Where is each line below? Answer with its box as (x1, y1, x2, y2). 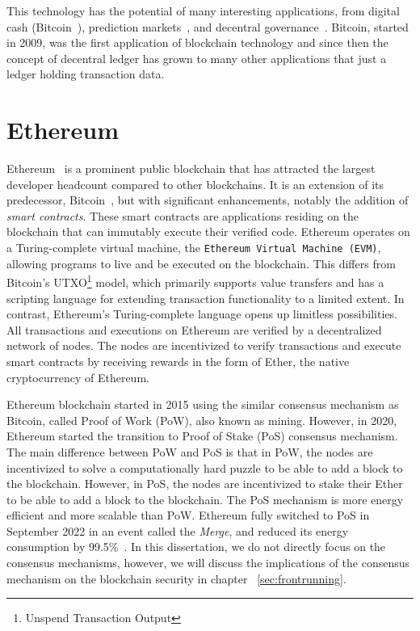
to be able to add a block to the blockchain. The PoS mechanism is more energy (6, 490, 404, 507)
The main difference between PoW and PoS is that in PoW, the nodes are (6, 443, 373, 460)
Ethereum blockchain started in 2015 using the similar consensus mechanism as (6, 396, 399, 413)
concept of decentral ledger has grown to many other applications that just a (6, 49, 387, 66)
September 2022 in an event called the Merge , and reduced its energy (6, 522, 349, 539)
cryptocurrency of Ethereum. (6, 368, 149, 385)
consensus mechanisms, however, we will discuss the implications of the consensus (6, 554, 410, 571)
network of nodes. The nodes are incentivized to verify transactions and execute (6, 337, 401, 354)
